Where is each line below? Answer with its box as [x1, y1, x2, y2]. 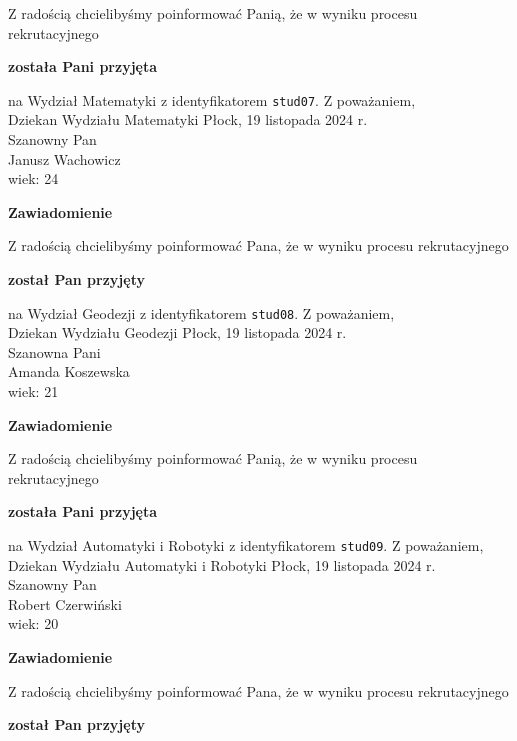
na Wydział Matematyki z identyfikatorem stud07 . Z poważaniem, [8, 89, 416, 110]
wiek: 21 [8, 381, 59, 402]
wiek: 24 [8, 168, 59, 189]
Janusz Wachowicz [8, 148, 121, 169]
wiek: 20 [8, 613, 59, 634]
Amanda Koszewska [8, 361, 130, 382]
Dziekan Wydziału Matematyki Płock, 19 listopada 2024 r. [8, 109, 368, 130]
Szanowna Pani [8, 341, 101, 362]
